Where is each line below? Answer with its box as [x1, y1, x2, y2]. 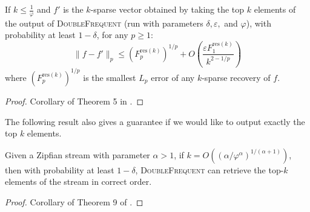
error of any [151, 71, 195, 83]
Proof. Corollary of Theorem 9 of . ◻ [5, 195, 143, 208]
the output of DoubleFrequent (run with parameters [5, 16, 203, 29]
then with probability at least [5, 163, 114, 176]
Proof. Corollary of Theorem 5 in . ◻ [5, 94, 144, 107]
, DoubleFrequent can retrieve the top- [135, 163, 284, 176]
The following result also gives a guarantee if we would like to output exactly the [5, 115, 305, 127]
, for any [96, 28, 128, 41]
